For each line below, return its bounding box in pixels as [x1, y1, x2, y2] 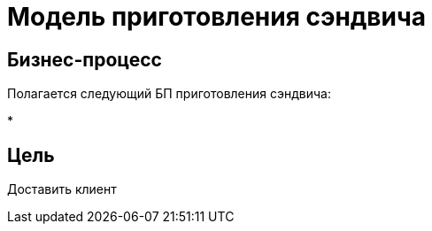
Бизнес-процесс [7, 48, 162, 71]
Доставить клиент [7, 181, 117, 197]
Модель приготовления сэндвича [7, 2, 426, 32]
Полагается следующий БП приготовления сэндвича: [7, 86, 331, 102]
